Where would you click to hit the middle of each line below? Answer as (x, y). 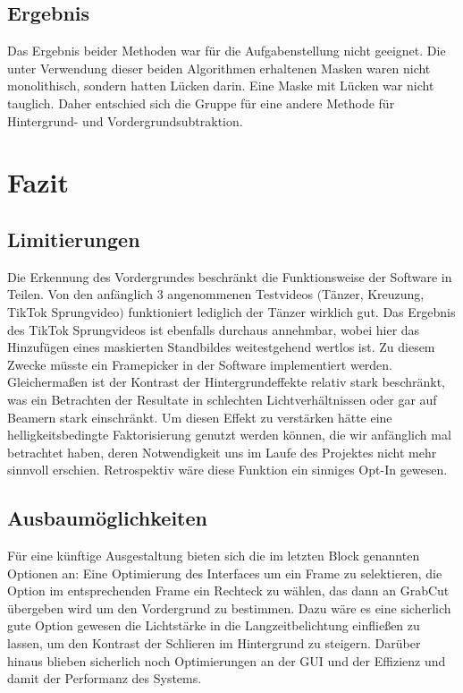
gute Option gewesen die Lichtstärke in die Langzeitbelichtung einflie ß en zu (214, 625)
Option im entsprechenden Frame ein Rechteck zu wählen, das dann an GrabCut (228, 590)
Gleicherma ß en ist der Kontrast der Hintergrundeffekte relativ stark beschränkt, (226, 382)
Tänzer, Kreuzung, (373, 294)
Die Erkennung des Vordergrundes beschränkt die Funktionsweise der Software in (230, 276)
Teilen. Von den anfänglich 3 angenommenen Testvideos (160, 294)
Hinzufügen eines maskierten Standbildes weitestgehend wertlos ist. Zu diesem (221, 347)
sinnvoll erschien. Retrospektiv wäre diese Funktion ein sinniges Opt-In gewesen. (227, 470)
